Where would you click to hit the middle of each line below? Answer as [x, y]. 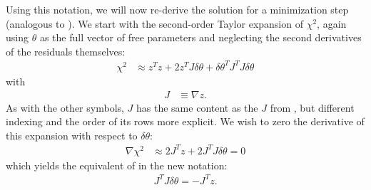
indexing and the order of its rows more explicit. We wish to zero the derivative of [185, 121]
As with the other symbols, [65, 107]
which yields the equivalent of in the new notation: [117, 165]
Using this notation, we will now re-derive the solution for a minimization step [177, 9]
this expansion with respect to [72, 135]
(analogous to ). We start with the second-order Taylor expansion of [154, 23]
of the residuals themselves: [66, 51]
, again [332, 23]
